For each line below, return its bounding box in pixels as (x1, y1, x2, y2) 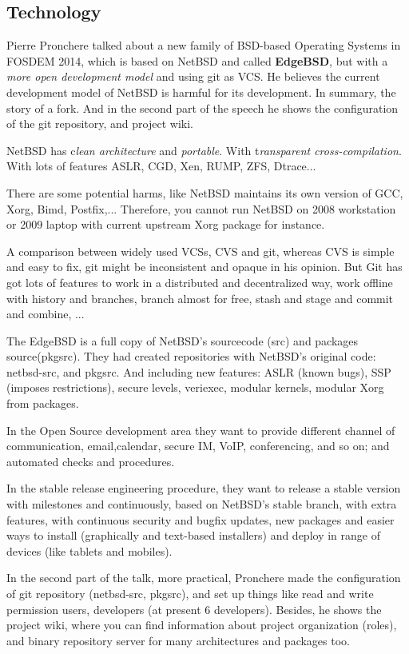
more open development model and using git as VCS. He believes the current (6, 68, 380, 85)
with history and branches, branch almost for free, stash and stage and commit (6, 289, 394, 306)
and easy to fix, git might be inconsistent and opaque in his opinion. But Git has (6, 258, 403, 275)
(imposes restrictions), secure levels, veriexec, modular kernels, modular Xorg (6, 379, 384, 396)
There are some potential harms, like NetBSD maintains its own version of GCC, (6, 184, 403, 201)
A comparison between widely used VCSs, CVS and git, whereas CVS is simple (6, 242, 395, 259)
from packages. (6, 395, 79, 412)
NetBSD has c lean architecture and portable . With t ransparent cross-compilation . (6, 142, 402, 158)
